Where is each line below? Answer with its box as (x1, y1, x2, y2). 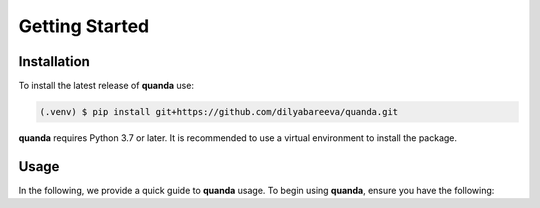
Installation (18, 53, 90, 70)
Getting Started (18, 15, 150, 37)
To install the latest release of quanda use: (18, 80, 195, 92)
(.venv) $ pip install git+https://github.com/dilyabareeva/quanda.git (39, 106, 399, 118)
